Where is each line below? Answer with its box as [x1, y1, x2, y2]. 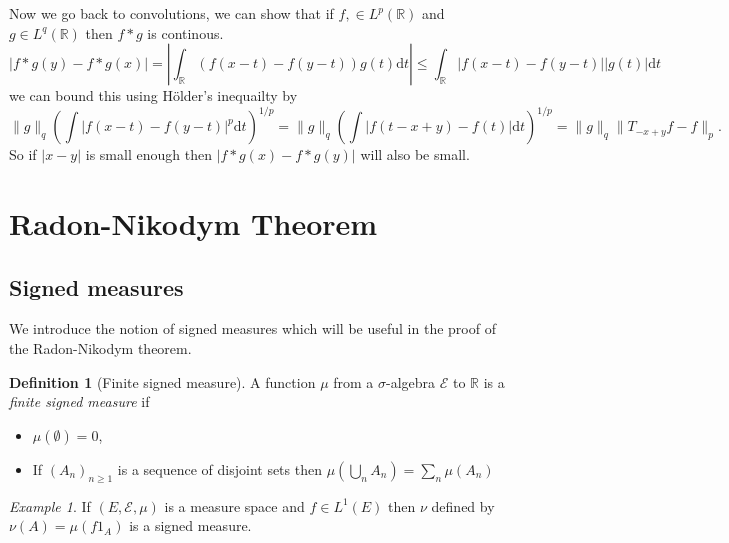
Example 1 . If [9, 495, 91, 516]
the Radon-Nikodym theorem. [9, 338, 192, 359]
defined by [431, 495, 495, 516]
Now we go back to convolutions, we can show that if [9, 3, 334, 23]
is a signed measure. [129, 515, 252, 536]
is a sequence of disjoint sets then [117, 458, 322, 479]
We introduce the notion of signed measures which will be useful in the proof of [9, 318, 496, 339]
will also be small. [360, 144, 470, 165]
